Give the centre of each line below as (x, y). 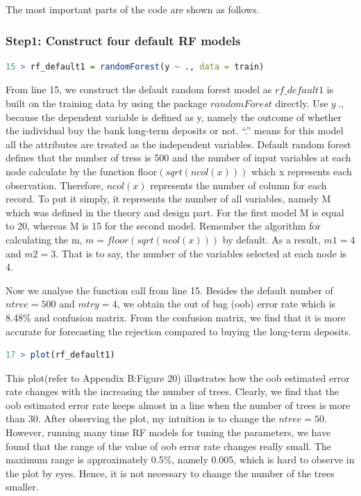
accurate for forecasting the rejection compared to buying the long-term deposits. (178, 331)
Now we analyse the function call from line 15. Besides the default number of (169, 290)
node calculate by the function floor (82, 171)
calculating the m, (44, 239)
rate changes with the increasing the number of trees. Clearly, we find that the (173, 391)
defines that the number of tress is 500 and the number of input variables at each (178, 158)
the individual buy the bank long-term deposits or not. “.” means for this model (175, 130)
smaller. (22, 487)
